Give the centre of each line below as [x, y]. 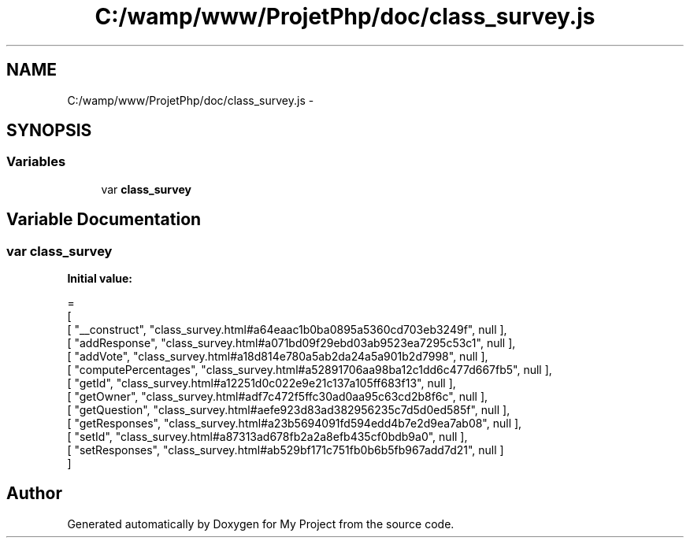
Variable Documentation [104, 220]
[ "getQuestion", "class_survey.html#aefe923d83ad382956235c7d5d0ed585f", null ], [289, 410]
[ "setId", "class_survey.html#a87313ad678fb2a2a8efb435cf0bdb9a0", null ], [267, 437]
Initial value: [100, 279]
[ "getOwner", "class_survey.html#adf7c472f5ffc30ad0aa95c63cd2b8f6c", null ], [278, 397]
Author [34, 494]
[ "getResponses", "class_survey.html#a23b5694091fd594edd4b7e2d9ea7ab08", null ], [295, 424]
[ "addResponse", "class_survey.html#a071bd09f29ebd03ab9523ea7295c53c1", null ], [291, 343]
